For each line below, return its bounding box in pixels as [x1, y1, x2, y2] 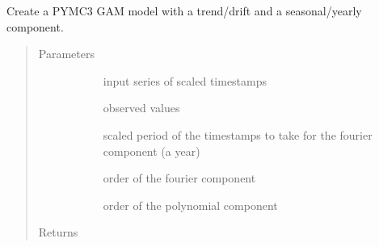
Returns [38, 224, 78, 241]
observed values [103, 99, 180, 116]
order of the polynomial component [103, 196, 278, 213]
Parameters [38, 45, 95, 62]
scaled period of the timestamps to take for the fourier [103, 126, 373, 143]
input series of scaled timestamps [103, 72, 267, 89]
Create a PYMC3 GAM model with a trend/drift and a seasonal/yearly [6, 2, 362, 19]
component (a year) [103, 142, 200, 159]
